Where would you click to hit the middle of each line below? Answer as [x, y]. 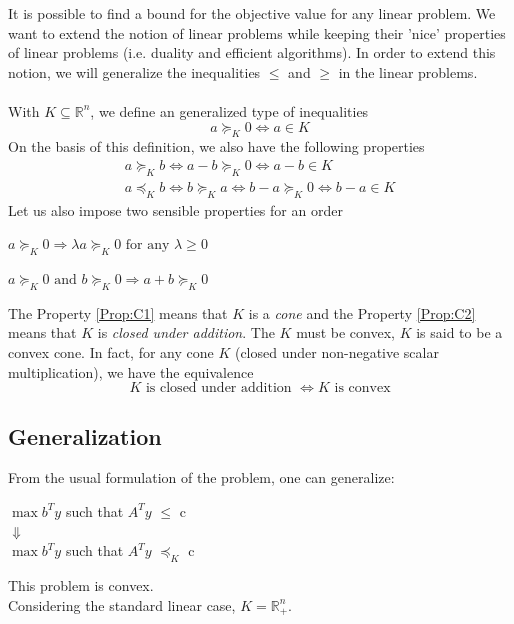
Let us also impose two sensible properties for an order [175, 209]
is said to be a [459, 332]
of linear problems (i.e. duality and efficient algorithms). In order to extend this [252, 52]
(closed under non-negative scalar [336, 351]
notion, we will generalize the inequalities [134, 71]
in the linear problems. [408, 71]
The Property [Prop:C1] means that [118, 312]
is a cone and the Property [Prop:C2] [362, 312]
